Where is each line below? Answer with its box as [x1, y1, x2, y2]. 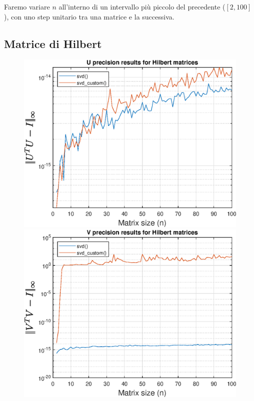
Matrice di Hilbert [4, 35, 102, 51]
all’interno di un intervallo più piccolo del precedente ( [58, 1, 225, 11]
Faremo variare [4, 1, 50, 11]
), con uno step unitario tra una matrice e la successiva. [4, 11, 174, 21]
